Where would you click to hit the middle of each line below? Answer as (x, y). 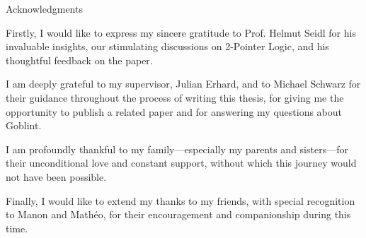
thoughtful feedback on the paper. (79, 60)
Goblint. (24, 125)
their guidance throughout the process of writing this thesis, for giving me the (175, 97)
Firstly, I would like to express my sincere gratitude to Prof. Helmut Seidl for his (181, 32)
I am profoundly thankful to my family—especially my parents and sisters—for (177, 149)
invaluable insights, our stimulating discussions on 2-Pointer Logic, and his (167, 46)
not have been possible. (56, 176)
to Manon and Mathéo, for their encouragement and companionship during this (178, 214)
